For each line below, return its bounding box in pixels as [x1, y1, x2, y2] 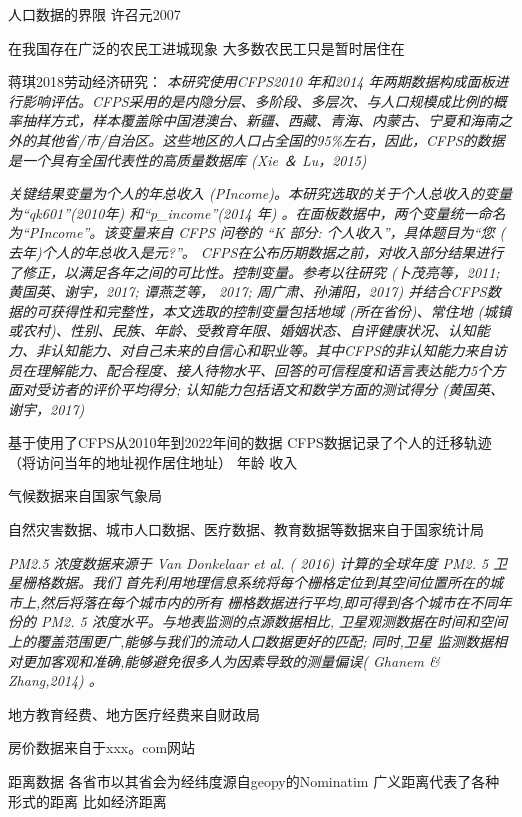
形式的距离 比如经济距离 [8, 790, 167, 811]
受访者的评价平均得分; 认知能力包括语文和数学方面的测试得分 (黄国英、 [35, 379, 505, 400]
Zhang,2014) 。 [8, 670, 103, 691]
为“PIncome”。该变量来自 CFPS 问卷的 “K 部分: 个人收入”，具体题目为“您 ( [8, 222, 506, 243]
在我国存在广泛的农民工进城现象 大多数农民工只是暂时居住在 [8, 37, 405, 58]
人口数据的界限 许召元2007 [8, 4, 181, 24]
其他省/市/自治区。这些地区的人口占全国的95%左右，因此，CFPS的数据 [35, 129, 505, 150]
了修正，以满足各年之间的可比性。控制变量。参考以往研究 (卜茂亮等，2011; [8, 261, 500, 282]
